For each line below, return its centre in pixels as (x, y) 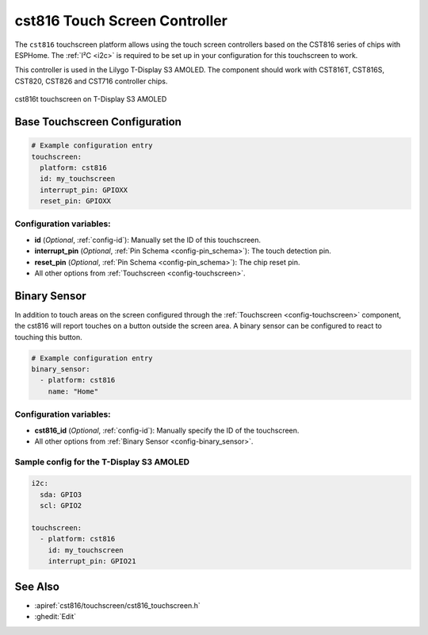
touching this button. (48, 337)
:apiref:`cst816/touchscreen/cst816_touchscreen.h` (118, 605)
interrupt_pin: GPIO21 (92, 561)
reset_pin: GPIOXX (75, 201)
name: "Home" (73, 391)
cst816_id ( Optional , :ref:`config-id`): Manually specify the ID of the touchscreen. (167, 430)
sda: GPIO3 (61, 495)
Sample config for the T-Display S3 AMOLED (102, 462)
